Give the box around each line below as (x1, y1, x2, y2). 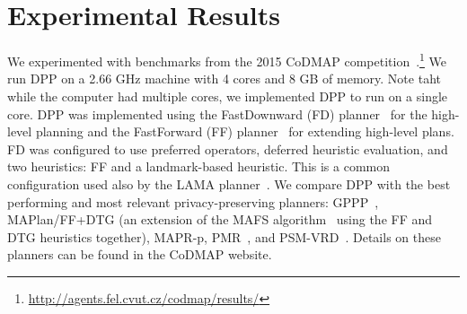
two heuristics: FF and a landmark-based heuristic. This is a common (7, 157, 391, 176)
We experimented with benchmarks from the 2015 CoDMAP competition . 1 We (7, 49, 447, 70)
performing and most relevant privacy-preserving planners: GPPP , (7, 192, 379, 211)
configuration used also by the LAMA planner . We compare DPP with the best (7, 174, 451, 193)
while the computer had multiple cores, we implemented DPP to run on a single (7, 86, 448, 105)
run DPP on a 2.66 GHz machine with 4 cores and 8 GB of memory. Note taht (7, 69, 441, 88)
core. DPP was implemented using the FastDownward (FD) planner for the (7, 104, 427, 123)
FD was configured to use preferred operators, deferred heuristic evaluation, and (7, 139, 448, 158)
